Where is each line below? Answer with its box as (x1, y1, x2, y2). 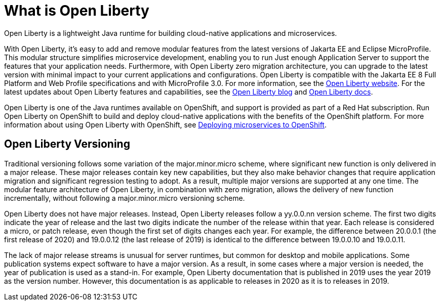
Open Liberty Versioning (4, 138, 130, 151)
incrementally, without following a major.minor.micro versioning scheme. (4, 193, 245, 202)
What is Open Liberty (4, 2, 149, 19)
